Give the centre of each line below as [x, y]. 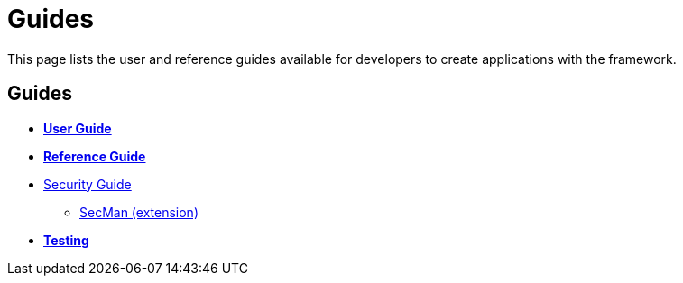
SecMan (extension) [139, 212]
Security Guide [88, 184]
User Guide [78, 128]
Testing [66, 240]
